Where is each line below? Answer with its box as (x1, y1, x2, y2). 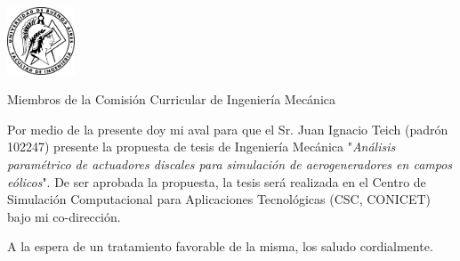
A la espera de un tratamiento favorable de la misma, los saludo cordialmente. (7, 237, 433, 256)
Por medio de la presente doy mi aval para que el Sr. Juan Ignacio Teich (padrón (7, 119, 448, 138)
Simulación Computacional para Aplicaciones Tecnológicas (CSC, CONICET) (7, 190, 431, 208)
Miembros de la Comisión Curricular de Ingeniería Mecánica (7, 90, 336, 109)
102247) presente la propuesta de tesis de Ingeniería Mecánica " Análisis (7, 137, 396, 156)
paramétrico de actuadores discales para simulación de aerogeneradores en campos (7, 154, 453, 173)
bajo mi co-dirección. (7, 207, 121, 225)
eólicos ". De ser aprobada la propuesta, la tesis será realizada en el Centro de (7, 172, 426, 191)
